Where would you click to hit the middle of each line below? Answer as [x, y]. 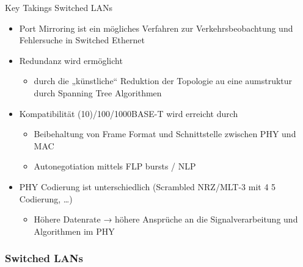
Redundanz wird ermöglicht [71, 60]
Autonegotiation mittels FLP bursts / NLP [115, 166]
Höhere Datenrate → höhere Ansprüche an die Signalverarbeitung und [166, 219]
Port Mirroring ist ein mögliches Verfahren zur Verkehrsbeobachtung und [156, 28]
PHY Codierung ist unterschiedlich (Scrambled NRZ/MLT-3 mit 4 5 [148, 186]
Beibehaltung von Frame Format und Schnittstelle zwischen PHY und [165, 134]
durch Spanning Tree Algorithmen [98, 92]
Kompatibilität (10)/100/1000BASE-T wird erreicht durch [129, 113]
